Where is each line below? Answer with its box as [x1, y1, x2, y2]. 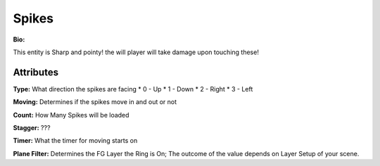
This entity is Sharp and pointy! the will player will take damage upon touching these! [13, 48, 260, 56]
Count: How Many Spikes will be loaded [13, 110, 129, 119]
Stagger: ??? [13, 124, 51, 132]
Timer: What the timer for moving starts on [13, 136, 138, 145]
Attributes [13, 66, 59, 78]
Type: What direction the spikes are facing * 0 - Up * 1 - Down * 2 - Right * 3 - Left [13, 84, 253, 93]
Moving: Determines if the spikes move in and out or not [13, 98, 177, 106]
